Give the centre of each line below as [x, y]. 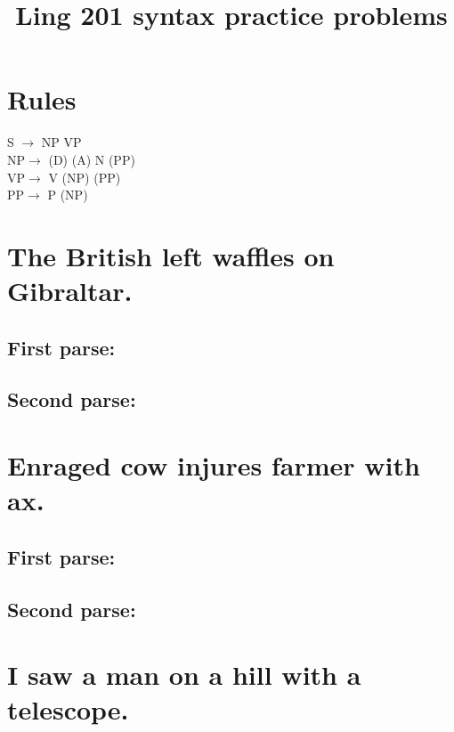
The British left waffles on [171, 255]
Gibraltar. [70, 291]
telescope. [68, 709]
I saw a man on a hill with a [184, 675]
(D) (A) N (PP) [92, 159]
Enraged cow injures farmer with [214, 465]
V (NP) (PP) [85, 177]
